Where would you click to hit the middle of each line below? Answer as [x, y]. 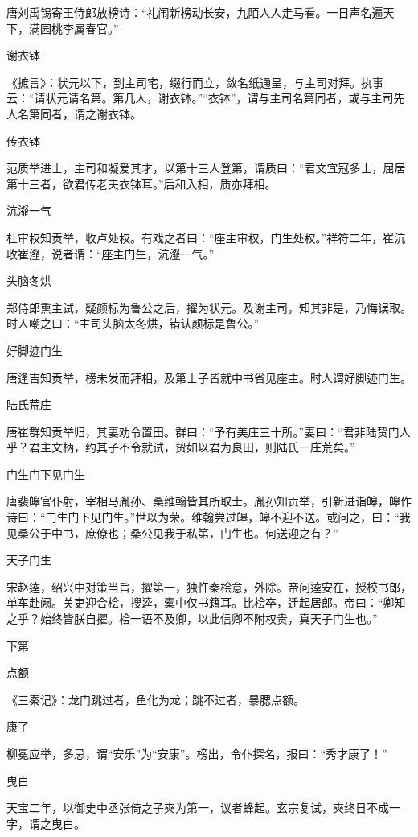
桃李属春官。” [85, 28]
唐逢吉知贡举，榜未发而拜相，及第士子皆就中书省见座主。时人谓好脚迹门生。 [209, 377]
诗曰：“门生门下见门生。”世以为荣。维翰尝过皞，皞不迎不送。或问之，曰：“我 [209, 517]
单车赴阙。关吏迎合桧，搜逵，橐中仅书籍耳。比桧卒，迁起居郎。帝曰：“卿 [201, 602]
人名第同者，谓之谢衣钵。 [74, 113]
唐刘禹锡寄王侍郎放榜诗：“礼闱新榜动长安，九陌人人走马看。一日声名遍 [195, 12]
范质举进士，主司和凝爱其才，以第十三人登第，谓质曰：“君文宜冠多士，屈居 [206, 168]
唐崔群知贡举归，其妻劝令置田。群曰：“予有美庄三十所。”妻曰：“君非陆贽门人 [209, 431]
